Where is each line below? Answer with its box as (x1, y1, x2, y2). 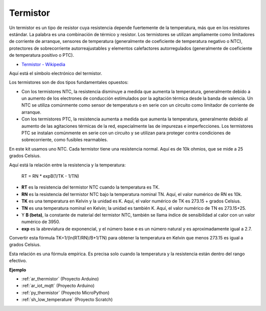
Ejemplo (9, 267, 27, 272)
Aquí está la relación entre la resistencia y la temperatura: (9, 162, 126, 168)
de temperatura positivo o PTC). (9, 52, 74, 58)
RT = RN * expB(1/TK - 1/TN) (21, 173, 79, 179)
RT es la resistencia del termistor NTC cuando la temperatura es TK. (21, 184, 160, 190)
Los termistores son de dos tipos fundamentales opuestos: (9, 79, 129, 85)
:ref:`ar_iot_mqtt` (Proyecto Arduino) (21, 283, 95, 289)
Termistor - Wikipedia (21, 61, 66, 67)
